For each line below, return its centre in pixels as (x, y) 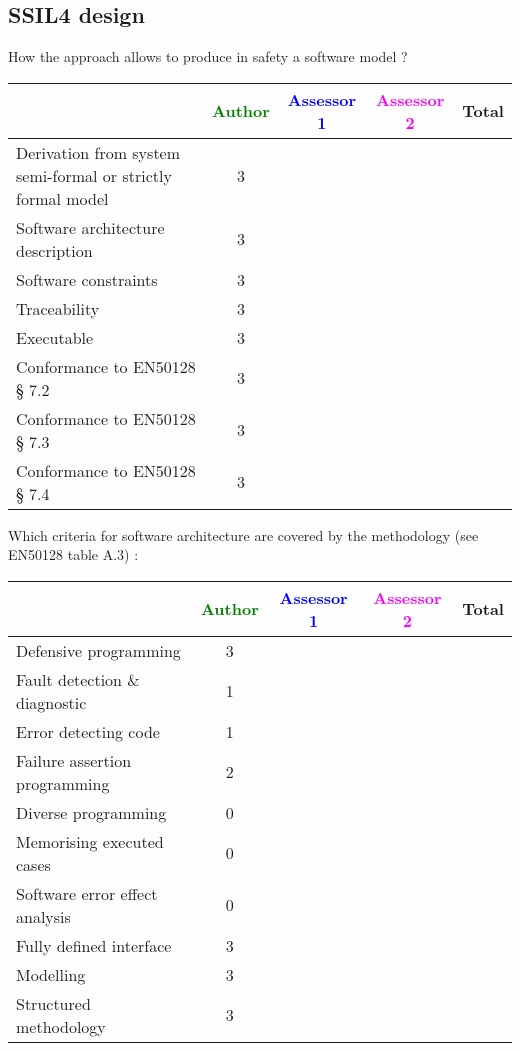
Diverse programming (91, 812)
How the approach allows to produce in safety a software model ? (208, 56)
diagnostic (51, 702)
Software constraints (87, 279)
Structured (53, 1003)
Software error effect (87, 893)
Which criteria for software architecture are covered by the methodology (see (243, 534)
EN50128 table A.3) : (73, 554)
